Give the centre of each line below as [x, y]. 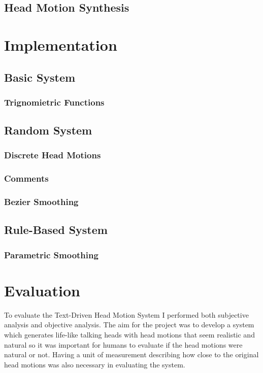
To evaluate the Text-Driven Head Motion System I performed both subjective [126, 314]
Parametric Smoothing [51, 255]
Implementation [61, 44]
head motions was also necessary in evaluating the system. [95, 364]
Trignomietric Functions [54, 102]
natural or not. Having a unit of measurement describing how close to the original [131, 354]
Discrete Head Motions [53, 155]
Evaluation [42, 290]
